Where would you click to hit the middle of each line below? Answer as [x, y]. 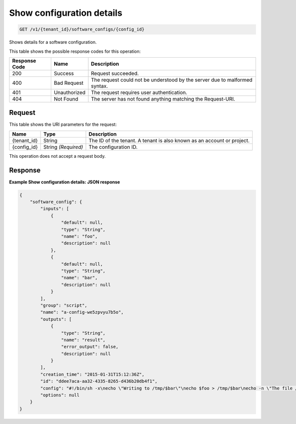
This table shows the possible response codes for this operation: [75, 51]
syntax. [99, 86]
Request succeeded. [115, 73]
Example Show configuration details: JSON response [65, 182]
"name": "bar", [79, 278]
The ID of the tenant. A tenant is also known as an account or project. [169, 141]
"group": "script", [64, 305]
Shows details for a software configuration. [53, 42]
